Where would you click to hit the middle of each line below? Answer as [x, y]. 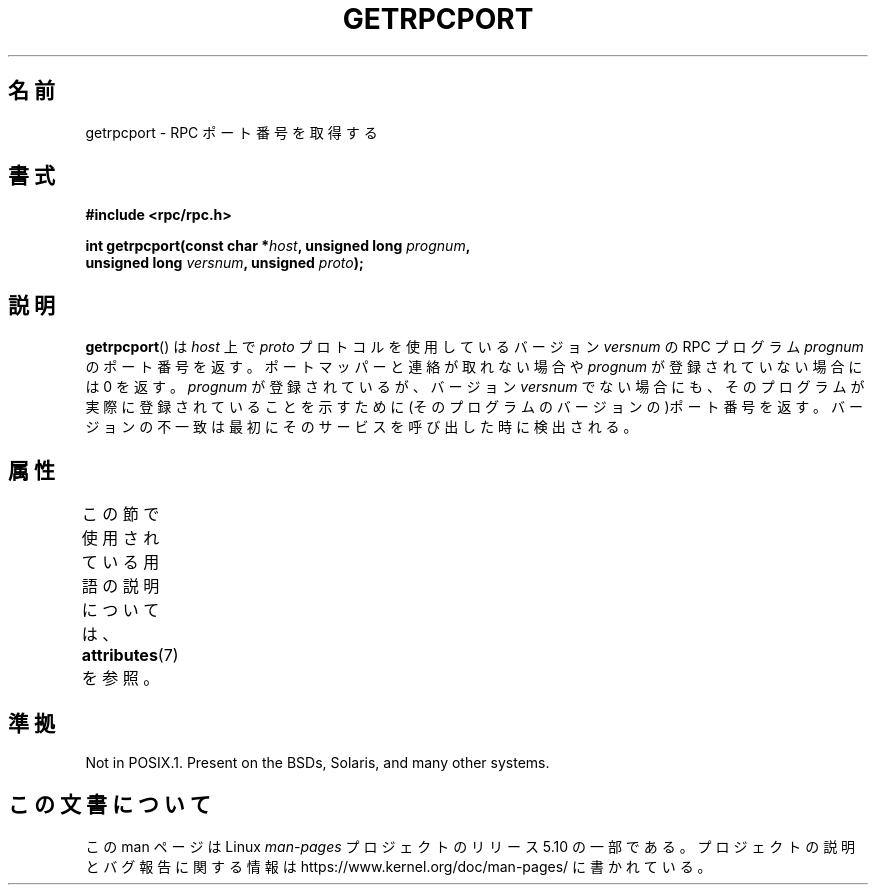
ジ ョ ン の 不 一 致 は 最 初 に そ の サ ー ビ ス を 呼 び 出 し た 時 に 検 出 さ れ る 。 [361, 427]
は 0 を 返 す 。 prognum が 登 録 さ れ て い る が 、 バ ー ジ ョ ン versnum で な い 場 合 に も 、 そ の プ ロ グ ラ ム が [475, 387]
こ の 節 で [120, 514]
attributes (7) [130, 655]
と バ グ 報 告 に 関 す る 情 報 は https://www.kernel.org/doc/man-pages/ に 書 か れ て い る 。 [398, 866]
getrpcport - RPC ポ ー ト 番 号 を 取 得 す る [231, 132]
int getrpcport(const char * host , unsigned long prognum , [278, 246]
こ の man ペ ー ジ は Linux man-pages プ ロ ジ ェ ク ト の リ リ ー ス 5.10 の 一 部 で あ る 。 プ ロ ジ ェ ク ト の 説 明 [470, 846]
